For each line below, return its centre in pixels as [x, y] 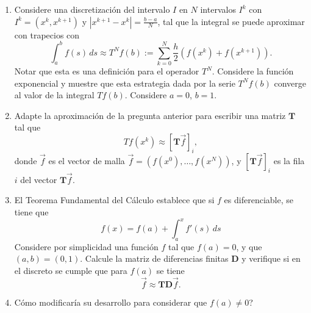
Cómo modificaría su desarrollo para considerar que [111, 302]
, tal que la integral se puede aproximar [231, 21]
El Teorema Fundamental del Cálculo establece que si [114, 200]
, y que [249, 246]
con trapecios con [47, 34]
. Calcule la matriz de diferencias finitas [154, 258]
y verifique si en [271, 258]
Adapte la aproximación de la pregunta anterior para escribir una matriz [150, 115]
